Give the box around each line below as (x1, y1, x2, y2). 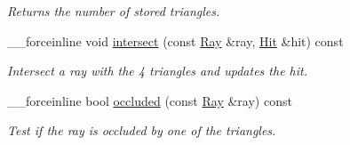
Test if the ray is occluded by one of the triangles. (7, 121, 276, 140)
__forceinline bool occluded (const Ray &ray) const (7, 91, 292, 109)
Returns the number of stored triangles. (7, 2, 220, 20)
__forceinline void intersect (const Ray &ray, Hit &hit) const (7, 31, 344, 50)
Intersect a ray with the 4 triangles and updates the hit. (7, 61, 307, 80)
